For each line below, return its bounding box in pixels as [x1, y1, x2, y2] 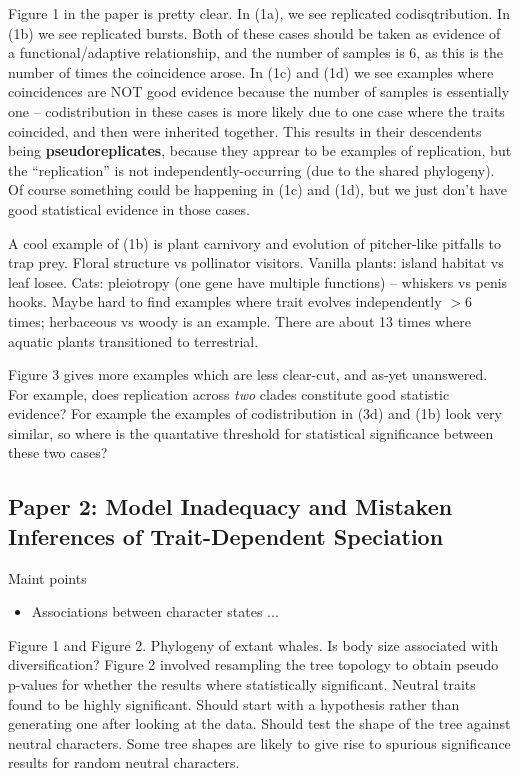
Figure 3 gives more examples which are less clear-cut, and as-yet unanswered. [8, 364, 488, 385]
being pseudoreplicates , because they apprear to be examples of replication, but [8, 140, 512, 161]
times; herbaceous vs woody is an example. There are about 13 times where [8, 310, 471, 331]
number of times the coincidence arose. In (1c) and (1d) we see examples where [8, 61, 494, 82]
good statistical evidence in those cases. [8, 198, 250, 219]
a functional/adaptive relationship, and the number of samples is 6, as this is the [8, 42, 503, 63]
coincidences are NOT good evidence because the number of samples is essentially [8, 81, 510, 102]
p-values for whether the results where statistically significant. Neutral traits [8, 674, 476, 695]
